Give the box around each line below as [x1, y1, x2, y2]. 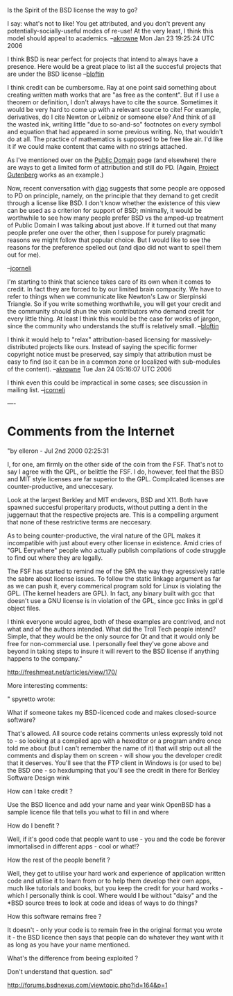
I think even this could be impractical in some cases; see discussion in [7, 378, 208, 387]
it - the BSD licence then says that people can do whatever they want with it [7, 933, 224, 941]
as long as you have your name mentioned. [7, 940, 130, 949]
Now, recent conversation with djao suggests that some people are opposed [7, 184, 225, 192]
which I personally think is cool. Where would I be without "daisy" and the [7, 891, 218, 899]
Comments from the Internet [7, 424, 175, 440]
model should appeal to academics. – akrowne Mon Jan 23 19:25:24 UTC [7, 34, 215, 42]
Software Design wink [7, 773, 70, 782]
